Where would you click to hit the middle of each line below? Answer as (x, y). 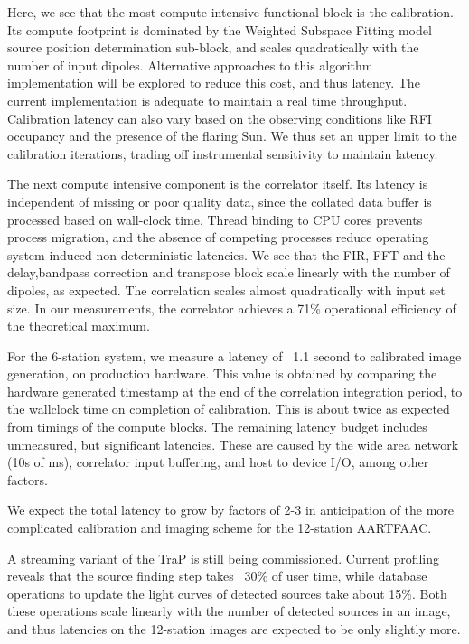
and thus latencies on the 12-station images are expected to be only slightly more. (234, 629)
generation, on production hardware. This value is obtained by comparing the (222, 373)
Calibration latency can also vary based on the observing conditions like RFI (220, 118)
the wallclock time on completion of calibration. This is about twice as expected (229, 409)
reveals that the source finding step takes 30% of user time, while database (217, 576)
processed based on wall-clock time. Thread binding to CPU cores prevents (215, 219)
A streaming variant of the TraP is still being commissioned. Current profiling (224, 558)
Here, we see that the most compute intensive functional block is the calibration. (230, 12)
